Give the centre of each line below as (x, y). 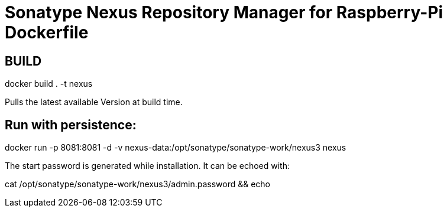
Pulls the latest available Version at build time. (94, 102)
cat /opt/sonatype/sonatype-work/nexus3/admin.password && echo (138, 184)
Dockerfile (47, 32)
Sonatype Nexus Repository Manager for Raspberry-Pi (224, 12)
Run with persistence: (71, 125)
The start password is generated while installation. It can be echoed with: (147, 166)
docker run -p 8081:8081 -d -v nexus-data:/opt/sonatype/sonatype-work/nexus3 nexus (176, 148)
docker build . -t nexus (49, 84)
